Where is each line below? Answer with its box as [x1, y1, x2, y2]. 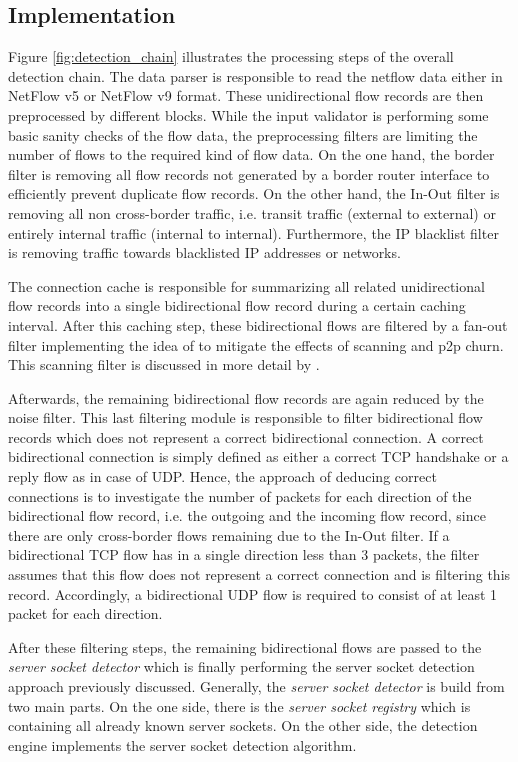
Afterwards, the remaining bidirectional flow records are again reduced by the [8, 387, 484, 408]
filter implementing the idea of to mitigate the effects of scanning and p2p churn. [8, 334, 504, 355]
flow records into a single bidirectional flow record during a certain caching [8, 295, 466, 316]
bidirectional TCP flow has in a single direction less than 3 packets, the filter [8, 544, 480, 565]
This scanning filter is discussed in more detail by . [8, 354, 320, 375]
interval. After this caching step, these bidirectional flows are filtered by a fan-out [8, 314, 508, 335]
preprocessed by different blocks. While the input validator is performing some [8, 104, 489, 125]
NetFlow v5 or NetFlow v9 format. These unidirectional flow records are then [8, 85, 484, 106]
